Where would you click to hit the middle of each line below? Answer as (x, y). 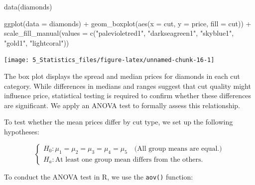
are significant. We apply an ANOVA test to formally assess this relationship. (122, 105)
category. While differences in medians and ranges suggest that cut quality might (127, 86)
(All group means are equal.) (178, 149)
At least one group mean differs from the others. (129, 159)
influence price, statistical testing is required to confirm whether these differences (128, 95)
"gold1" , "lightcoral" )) (37, 42)
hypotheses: (22, 131)
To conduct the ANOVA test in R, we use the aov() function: (99, 176)
